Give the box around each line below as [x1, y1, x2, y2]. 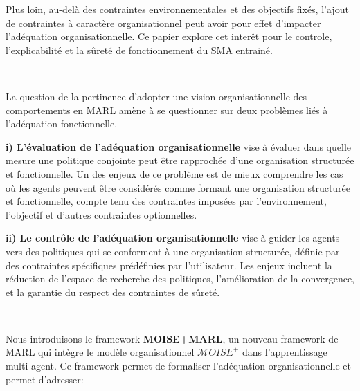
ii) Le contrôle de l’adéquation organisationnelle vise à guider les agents [6, 230, 340, 245]
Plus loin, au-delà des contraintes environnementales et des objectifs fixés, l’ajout [6, 2, 349, 16]
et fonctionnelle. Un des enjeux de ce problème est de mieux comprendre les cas [6, 166, 343, 181]
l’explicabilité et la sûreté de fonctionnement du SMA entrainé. [6, 42, 273, 57]
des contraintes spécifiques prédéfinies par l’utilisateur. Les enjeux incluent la [6, 257, 332, 272]
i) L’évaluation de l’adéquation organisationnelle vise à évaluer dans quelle [6, 139, 352, 154]
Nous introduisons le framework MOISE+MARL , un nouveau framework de [6, 331, 339, 345]
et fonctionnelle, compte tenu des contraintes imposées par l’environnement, [6, 194, 327, 208]
